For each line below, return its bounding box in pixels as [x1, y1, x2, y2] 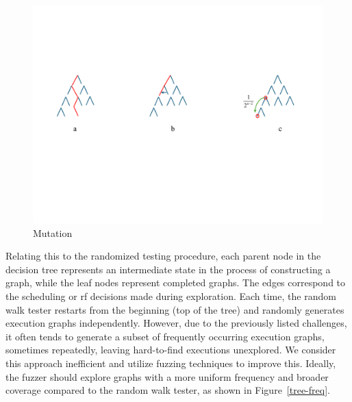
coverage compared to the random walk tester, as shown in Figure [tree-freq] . [5, 383, 330, 397]
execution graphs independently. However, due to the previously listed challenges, [5, 316, 347, 330]
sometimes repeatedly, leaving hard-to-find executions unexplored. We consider [5, 342, 336, 357]
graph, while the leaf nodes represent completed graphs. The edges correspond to [5, 275, 346, 290]
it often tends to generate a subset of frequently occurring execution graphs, [5, 329, 325, 343]
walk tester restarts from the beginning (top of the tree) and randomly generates [5, 302, 344, 316]
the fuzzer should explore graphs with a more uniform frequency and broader [5, 369, 329, 384]
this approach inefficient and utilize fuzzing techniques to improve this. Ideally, [5, 355, 336, 370]
